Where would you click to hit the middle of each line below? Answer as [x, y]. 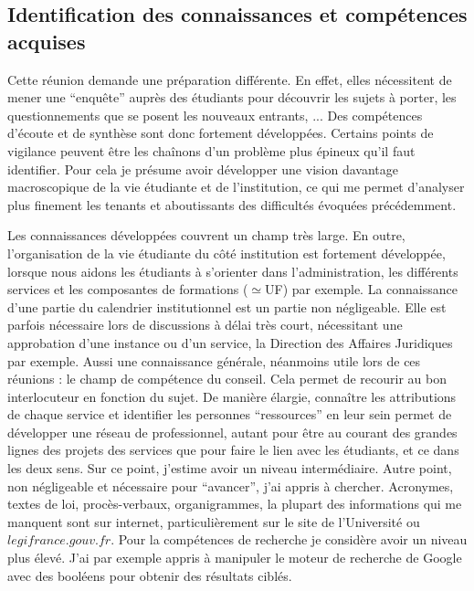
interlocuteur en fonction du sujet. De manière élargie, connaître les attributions [232, 396]
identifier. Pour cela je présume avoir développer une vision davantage [203, 169]
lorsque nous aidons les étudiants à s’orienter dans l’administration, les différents [233, 271]
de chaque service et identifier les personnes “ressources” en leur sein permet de [230, 414]
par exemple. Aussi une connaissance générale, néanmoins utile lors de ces [214, 360]
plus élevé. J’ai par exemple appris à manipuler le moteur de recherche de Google [235, 558]
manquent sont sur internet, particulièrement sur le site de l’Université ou [214, 521]
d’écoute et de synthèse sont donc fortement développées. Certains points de [221, 133]
